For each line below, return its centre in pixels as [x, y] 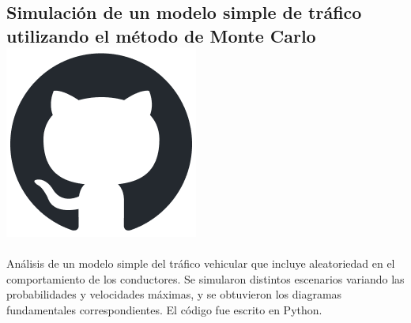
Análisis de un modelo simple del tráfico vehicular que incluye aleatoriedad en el [201, 263]
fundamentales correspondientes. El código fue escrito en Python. [164, 309]
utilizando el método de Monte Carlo [161, 35]
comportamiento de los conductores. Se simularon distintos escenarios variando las [205, 278]
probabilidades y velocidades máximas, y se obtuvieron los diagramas [174, 294]
